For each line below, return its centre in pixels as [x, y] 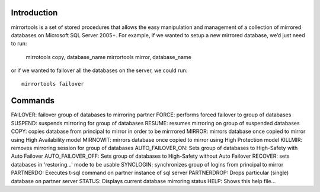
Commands [33, 101]
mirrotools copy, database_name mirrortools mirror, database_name [109, 57]
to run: [19, 44]
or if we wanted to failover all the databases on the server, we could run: [99, 70]
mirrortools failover [53, 84]
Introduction [34, 13]
